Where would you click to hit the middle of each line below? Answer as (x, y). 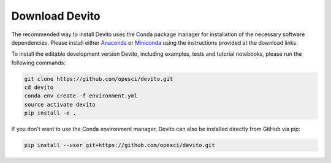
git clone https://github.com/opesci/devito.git (99, 79)
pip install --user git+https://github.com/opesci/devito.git (120, 145)
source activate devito (60, 104)
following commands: (38, 63)
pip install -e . (50, 113)
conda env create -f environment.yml (81, 96)
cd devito (39, 88)
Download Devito (56, 16)
